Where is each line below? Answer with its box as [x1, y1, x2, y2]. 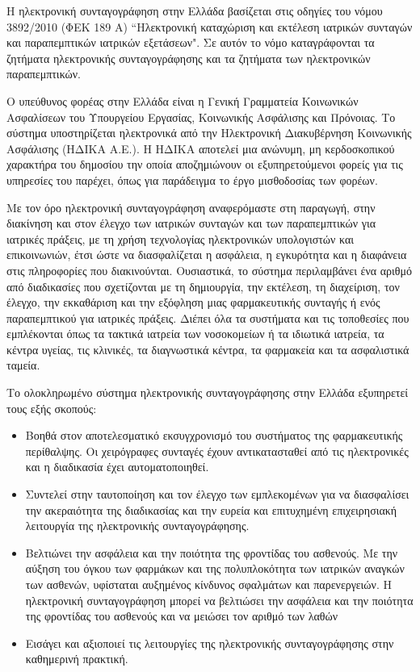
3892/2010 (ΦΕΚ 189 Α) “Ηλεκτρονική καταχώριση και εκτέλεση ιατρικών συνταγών [6, 18, 413, 35]
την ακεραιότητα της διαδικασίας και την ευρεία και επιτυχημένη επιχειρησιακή [25, 501, 397, 518]
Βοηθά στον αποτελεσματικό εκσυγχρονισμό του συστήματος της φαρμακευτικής [25, 427, 403, 444]
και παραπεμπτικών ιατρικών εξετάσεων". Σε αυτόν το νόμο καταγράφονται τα [6, 34, 375, 51]
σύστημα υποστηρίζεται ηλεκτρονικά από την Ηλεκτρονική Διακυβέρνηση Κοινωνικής [6, 124, 412, 141]
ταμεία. [6, 357, 40, 374]
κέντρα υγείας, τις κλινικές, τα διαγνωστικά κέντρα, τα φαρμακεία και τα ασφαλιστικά [6, 340, 409, 357]
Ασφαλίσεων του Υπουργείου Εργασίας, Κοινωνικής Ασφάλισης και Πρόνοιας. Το [6, 108, 396, 125]
